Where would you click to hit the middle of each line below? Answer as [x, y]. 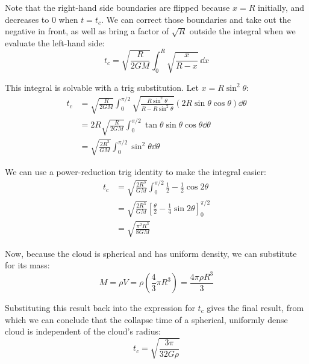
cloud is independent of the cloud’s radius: [83, 331]
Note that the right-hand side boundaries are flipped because [117, 7]
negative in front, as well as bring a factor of [87, 31]
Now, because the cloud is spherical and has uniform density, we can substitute [151, 253]
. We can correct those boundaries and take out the [196, 19]
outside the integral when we [242, 31]
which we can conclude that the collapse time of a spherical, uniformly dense [146, 319]
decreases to [27, 19]
